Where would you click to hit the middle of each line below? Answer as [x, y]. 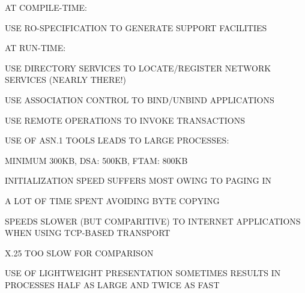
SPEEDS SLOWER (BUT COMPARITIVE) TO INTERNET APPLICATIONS [153, 221]
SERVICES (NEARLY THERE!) [66, 80]
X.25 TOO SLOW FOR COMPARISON [79, 252]
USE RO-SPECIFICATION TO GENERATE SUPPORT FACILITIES [136, 27]
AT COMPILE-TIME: [46, 7]
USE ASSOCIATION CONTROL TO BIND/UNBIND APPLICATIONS [140, 99]
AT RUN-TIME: [35, 48]
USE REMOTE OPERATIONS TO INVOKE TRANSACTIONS [125, 120]
